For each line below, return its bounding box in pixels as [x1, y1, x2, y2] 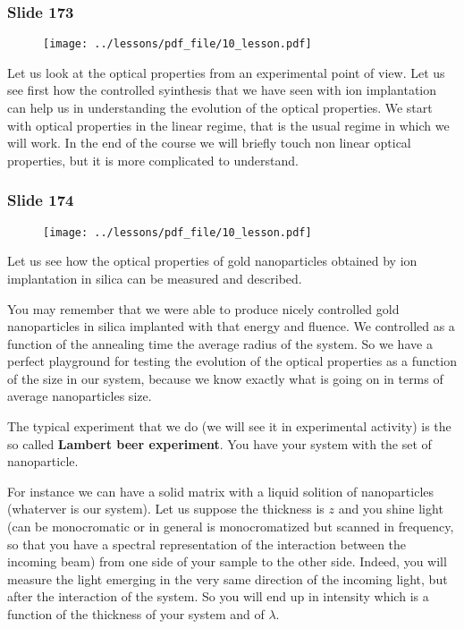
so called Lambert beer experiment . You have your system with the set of [7, 434, 432, 453]
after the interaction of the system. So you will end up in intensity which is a [7, 587, 429, 606]
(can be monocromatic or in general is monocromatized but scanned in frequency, [7, 517, 454, 536]
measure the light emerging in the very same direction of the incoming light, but [7, 569, 448, 588]
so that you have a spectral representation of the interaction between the [7, 534, 407, 553]
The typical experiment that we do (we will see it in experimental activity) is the [7, 417, 451, 436]
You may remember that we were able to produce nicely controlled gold [7, 299, 400, 318]
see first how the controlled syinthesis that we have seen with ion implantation [7, 81, 437, 99]
